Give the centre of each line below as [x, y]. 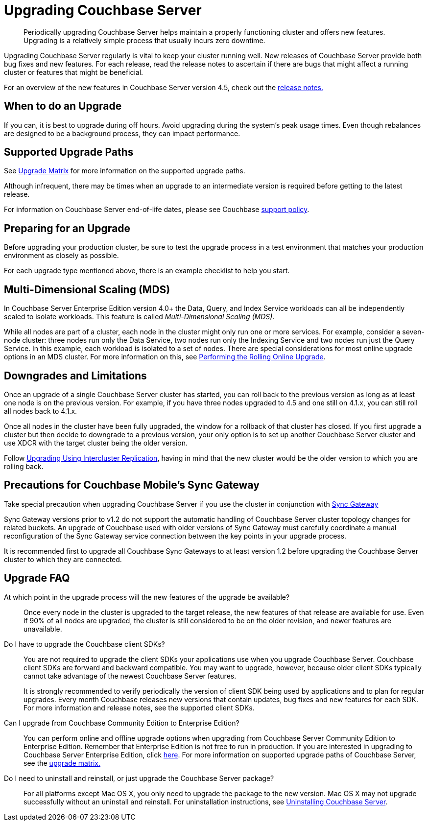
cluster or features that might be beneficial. [74, 72]
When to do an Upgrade [63, 106]
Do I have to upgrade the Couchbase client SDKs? [84, 644]
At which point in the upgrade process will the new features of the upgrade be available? [147, 597]
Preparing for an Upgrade [67, 228]
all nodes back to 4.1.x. [41, 411]
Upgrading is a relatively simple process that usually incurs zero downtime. [144, 40]
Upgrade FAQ [37, 578]
